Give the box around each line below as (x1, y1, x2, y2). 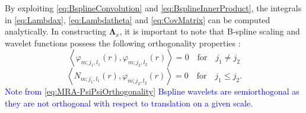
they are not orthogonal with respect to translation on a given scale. (5, 96, 253, 109)
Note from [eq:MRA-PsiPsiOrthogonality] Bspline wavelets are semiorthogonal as (5, 85, 299, 98)
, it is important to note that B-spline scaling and (119, 25, 300, 37)
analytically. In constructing (5, 25, 107, 37)
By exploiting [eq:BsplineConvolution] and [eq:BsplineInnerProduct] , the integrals (5, 2, 302, 14)
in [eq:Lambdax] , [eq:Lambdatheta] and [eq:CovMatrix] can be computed (5, 13, 270, 26)
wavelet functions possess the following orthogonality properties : (5, 36, 241, 49)
